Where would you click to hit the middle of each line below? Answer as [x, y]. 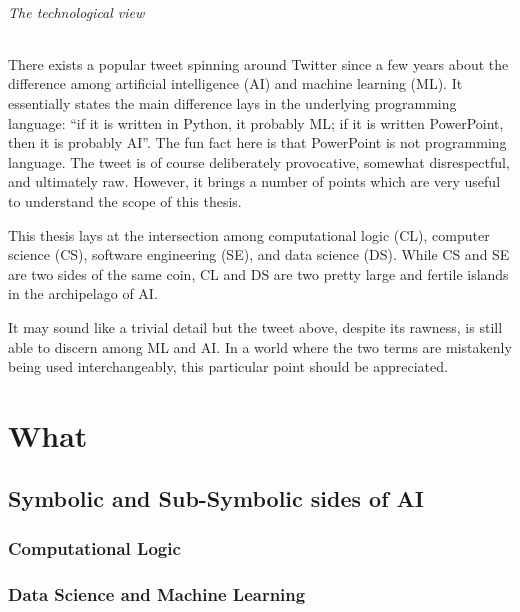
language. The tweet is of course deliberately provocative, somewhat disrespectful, [259, 161]
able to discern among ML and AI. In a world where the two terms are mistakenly [260, 346]
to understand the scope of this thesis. [125, 200]
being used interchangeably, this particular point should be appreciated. [228, 366]
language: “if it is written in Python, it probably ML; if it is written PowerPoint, [256, 122]
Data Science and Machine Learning [157, 593]
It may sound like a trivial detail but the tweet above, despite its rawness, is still [255, 326]
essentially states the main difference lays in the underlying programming [232, 102]
